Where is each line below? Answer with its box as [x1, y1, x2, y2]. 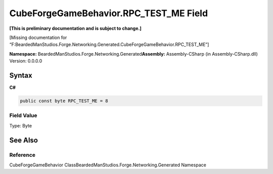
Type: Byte [9, 122, 32, 128]
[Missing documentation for [9, 34, 67, 40]
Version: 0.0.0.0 [9, 58, 42, 64]
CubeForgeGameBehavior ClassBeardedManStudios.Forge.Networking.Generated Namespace [9, 162, 207, 168]
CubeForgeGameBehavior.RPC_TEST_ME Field [9, 8, 208, 19]
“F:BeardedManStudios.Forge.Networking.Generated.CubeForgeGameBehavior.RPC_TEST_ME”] [9, 41, 209, 48]
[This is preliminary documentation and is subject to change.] [9, 25, 142, 31]
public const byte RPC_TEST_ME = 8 [20, 98, 108, 104]
